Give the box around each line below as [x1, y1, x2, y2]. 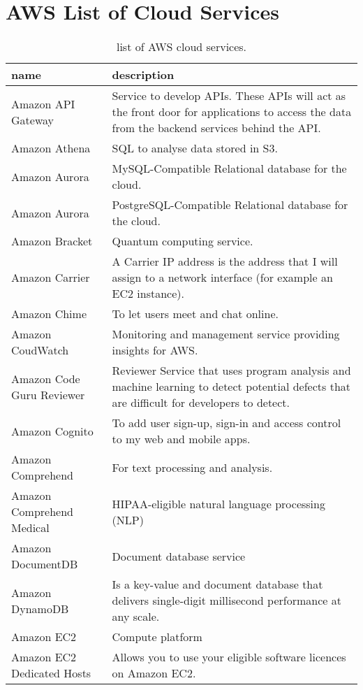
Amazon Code [11, 370, 80, 387]
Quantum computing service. [112, 233, 253, 250]
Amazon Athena [11, 140, 91, 157]
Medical [11, 519, 50, 536]
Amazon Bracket [11, 233, 93, 250]
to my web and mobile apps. [112, 431, 251, 447]
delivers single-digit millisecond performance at [112, 592, 341, 609]
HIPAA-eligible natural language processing [112, 495, 325, 512]
